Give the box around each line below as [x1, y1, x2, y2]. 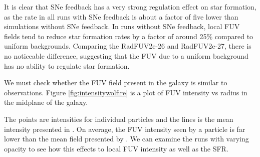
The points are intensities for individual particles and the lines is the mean [4, 113, 233, 124]
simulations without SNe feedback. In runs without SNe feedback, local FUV [4, 21, 240, 32]
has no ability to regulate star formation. [4, 60, 130, 71]
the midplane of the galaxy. [4, 97, 88, 107]
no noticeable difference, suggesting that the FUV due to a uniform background [4, 50, 248, 61]
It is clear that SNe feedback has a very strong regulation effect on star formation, [4, 2, 256, 12]
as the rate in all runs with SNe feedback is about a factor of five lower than [4, 11, 238, 22]
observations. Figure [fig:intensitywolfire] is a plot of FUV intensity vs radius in [4, 87, 247, 97]
